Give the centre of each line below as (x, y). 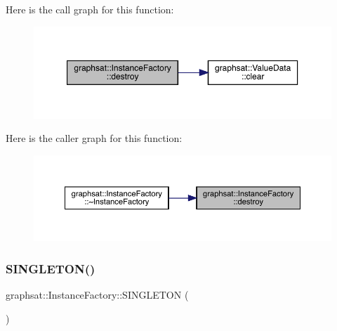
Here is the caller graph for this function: (94, 138)
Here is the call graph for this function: (90, 9)
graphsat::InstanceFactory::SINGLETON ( (97, 294)
